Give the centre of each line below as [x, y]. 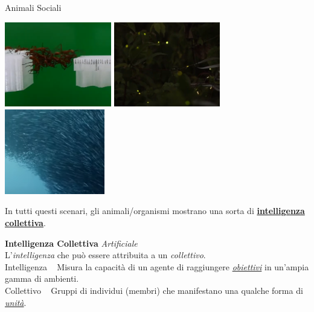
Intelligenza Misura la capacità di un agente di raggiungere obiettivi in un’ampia [157, 266]
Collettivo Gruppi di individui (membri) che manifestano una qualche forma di [154, 290]
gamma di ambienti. [42, 278]
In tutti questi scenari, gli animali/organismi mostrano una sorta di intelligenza [155, 211]
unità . [16, 302]
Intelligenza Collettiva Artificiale [71, 243]
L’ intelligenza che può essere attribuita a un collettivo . [105, 255]
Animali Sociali [33, 7]
